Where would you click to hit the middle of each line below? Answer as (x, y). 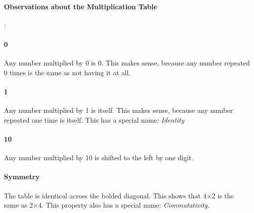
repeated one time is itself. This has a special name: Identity (94, 119)
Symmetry (22, 177)
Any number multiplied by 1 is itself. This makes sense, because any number (118, 110)
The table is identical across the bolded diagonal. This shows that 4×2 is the (119, 195)
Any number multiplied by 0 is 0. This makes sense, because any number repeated (127, 63)
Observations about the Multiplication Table (81, 6)
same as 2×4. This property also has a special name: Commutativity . (107, 205)
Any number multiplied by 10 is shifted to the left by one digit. (99, 158)
